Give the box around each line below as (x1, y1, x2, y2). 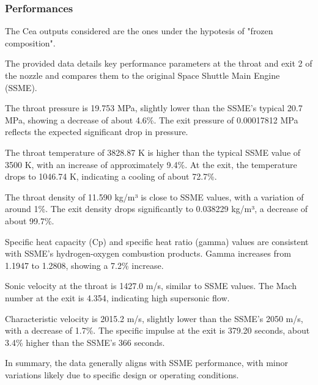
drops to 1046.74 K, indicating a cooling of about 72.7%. (5, 170, 217, 183)
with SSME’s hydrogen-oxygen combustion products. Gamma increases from (5, 247, 291, 260)
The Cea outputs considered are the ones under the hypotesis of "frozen (5, 24, 273, 37)
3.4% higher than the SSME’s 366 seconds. (5, 335, 165, 348)
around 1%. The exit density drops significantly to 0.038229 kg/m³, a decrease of (5, 202, 308, 215)
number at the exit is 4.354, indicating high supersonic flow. (5, 291, 230, 304)
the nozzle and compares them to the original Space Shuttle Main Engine (5, 69, 280, 81)
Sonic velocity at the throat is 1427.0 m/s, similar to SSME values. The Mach (5, 279, 297, 292)
